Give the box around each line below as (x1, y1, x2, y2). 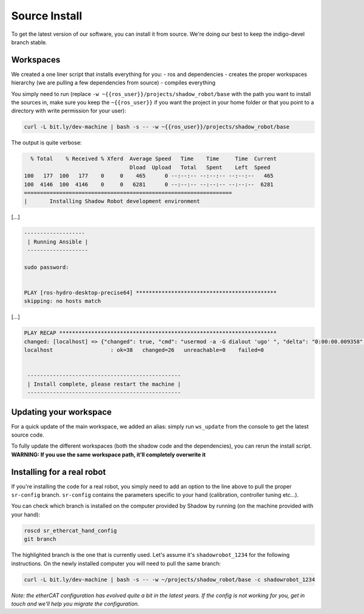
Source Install (11, 9, 83, 22)
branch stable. (11, 38, 48, 46)
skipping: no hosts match (24, 298, 101, 305)
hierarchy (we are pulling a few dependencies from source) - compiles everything (11, 79, 215, 86)
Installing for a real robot (11, 466, 106, 477)
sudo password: (24, 264, 69, 270)
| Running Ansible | (27, 238, 89, 245)
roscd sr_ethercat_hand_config (24, 527, 118, 534)
